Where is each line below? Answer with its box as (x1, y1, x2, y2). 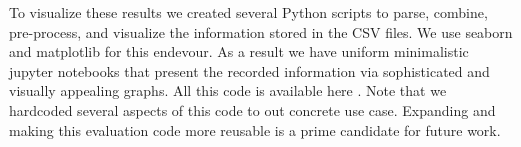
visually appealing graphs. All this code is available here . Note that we (9, 80, 447, 101)
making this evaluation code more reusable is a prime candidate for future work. (9, 119, 501, 140)
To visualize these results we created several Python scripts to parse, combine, (9, 2, 488, 22)
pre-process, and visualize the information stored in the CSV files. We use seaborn (9, 21, 513, 42)
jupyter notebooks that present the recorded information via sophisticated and (9, 60, 490, 81)
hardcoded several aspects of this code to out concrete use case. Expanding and (9, 99, 496, 120)
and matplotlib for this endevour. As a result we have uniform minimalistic (9, 41, 469, 62)
